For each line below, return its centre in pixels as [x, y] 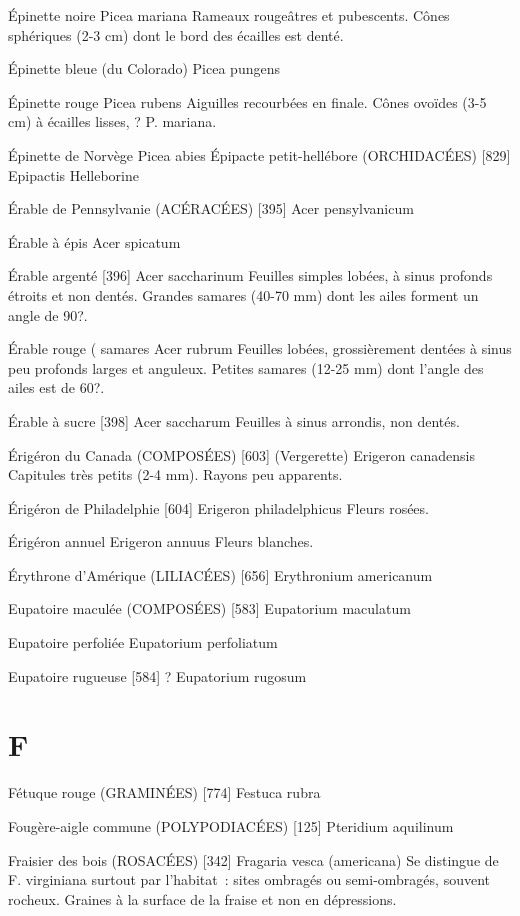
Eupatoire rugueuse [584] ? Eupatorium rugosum [157, 675]
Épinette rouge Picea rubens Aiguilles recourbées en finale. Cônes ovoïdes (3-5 [247, 101]
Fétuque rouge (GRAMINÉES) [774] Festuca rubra [164, 792]
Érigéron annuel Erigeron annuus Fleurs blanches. [161, 541]
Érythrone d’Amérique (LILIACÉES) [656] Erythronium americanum [220, 574]
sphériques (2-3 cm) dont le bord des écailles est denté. [176, 34]
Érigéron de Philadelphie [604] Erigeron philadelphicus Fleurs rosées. [218, 507]
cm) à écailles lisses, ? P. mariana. [112, 121]
